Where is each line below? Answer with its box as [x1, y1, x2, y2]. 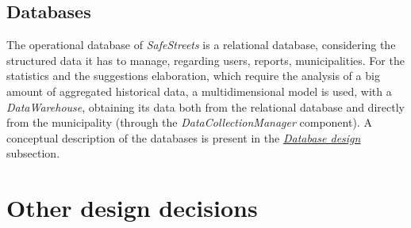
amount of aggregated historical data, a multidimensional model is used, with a [6, 82, 392, 99]
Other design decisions [6, 192, 258, 224]
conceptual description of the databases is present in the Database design [6, 129, 361, 146]
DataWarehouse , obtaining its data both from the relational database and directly [6, 98, 405, 115]
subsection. [6, 145, 60, 161]
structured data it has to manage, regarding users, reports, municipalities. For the [6, 51, 405, 68]
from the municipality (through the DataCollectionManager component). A [6, 114, 372, 131]
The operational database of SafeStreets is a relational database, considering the [6, 36, 396, 53]
